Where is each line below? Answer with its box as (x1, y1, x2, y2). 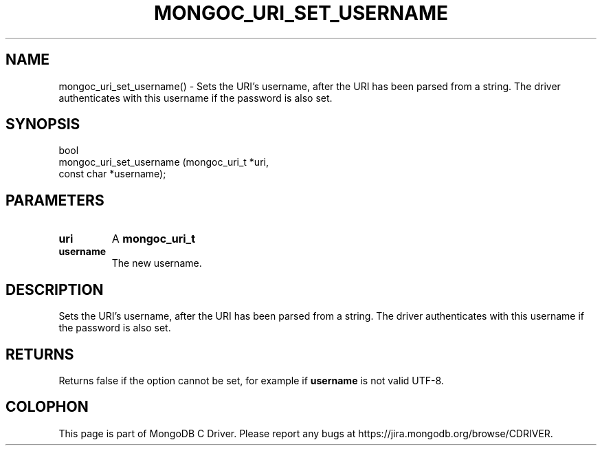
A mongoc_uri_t (111, 232, 196, 246)
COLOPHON (5, 398, 89, 416)
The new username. (111, 257, 202, 269)
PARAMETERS (5, 191, 104, 209)
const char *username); (58, 168, 166, 180)
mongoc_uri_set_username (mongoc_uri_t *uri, (58, 156, 269, 168)
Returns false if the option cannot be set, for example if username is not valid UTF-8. (58, 374, 444, 386)
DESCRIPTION (5, 280, 104, 298)
